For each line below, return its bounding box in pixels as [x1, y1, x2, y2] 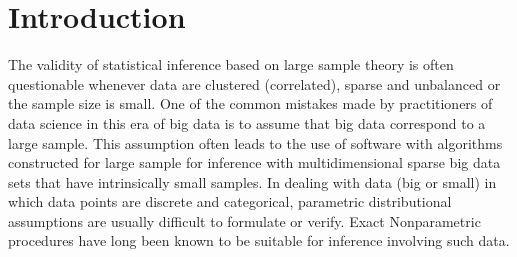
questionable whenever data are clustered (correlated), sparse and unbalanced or [8, 73, 501, 94]
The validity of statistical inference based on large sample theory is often [8, 54, 454, 75]
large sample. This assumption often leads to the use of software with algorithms [8, 132, 503, 153]
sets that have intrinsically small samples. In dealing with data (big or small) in [8, 171, 497, 192]
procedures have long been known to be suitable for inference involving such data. [8, 230, 510, 251]
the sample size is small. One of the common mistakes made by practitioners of [8, 93, 493, 114]
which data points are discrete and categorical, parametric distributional [8, 191, 452, 212]
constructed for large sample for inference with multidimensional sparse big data [8, 152, 501, 173]
